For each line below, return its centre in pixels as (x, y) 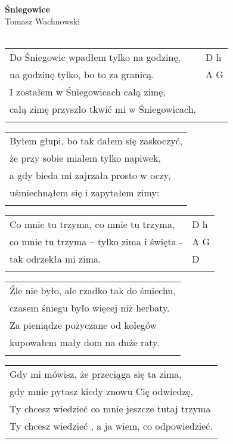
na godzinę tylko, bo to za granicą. (82, 74)
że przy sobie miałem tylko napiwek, (85, 158)
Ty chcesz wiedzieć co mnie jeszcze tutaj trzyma (110, 408)
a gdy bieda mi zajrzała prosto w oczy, (90, 175)
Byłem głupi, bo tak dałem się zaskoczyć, (96, 140)
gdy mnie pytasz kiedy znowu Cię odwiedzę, (102, 391)
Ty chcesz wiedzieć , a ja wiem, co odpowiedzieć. (111, 425)
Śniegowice (28, 9)
